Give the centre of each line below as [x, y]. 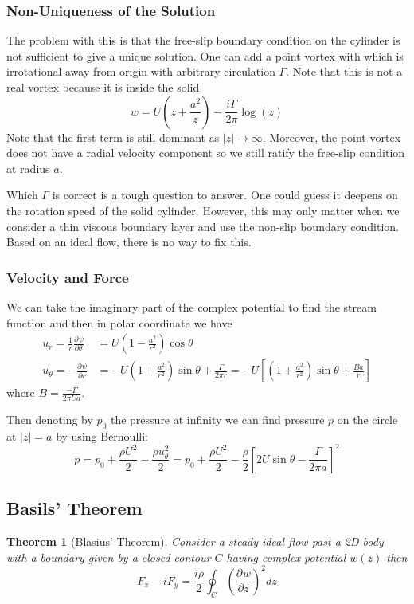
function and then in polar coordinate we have [119, 322]
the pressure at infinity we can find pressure [217, 420]
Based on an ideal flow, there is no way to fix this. [129, 242]
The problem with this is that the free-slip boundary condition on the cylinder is [203, 40]
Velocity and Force [68, 277]
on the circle [367, 420]
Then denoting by [50, 420]
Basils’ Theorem [74, 508]
